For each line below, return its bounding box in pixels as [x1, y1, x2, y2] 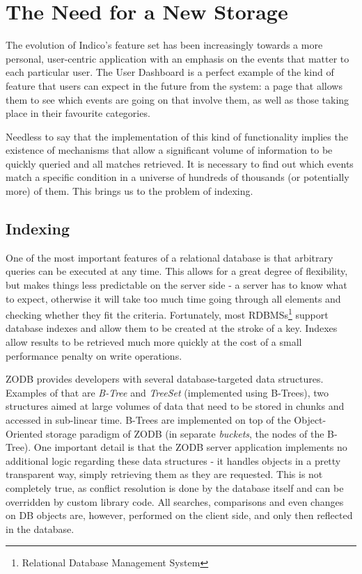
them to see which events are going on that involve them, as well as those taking [6, 92, 349, 106]
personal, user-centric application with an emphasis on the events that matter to [6, 51, 349, 65]
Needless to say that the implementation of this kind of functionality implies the [6, 129, 348, 143]
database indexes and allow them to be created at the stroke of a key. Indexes [6, 321, 338, 335]
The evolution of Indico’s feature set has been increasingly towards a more [6, 38, 323, 52]
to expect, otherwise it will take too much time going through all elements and [6, 291, 341, 305]
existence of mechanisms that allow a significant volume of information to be [6, 143, 333, 157]
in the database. [6, 521, 74, 536]
